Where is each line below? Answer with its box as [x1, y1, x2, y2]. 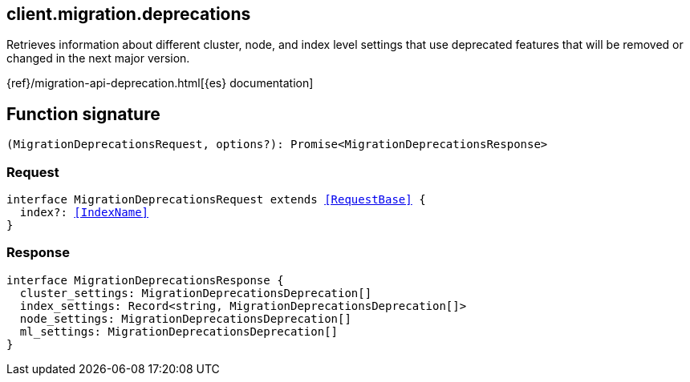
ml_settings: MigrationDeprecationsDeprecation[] [19, 324, 339, 338]
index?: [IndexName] [19, 206, 149, 219]
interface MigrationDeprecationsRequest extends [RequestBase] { [6, 193, 426, 207]
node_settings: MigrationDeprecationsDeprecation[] [19, 312, 351, 325]
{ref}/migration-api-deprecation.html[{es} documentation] [6, 76, 314, 90]
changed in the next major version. [6, 51, 190, 66]
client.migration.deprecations [6, 4, 251, 24]
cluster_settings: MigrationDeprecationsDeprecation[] [19, 286, 372, 300]
